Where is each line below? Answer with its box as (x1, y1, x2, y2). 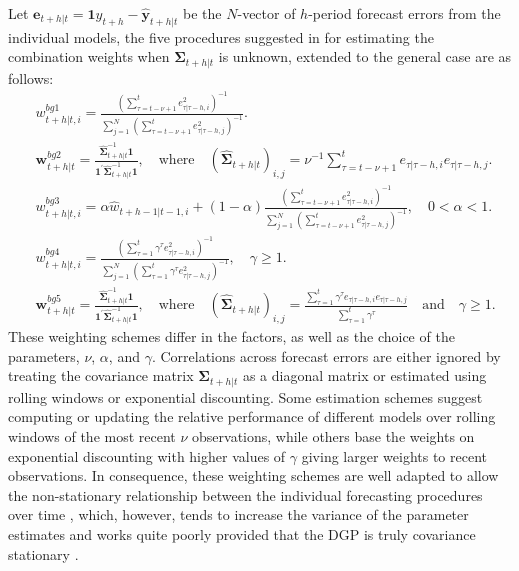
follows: (8, 67, 54, 88)
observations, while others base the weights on (192, 425, 475, 446)
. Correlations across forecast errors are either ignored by (151, 345, 501, 366)
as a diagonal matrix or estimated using (242, 365, 487, 386)
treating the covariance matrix (8, 365, 194, 386)
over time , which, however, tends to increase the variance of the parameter (8, 504, 469, 525)
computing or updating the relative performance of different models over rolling (8, 406, 496, 427)
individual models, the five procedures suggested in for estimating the (8, 26, 434, 47)
